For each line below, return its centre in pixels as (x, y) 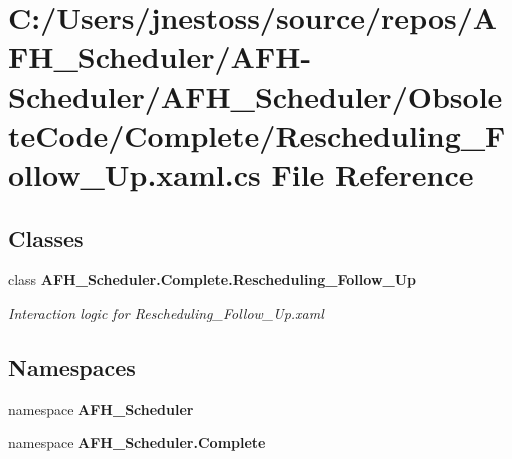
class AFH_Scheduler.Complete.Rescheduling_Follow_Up (212, 279)
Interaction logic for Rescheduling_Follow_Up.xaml (166, 312)
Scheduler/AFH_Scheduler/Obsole (255, 95)
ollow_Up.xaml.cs (134, 173)
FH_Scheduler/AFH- (160, 56)
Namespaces (72, 366)
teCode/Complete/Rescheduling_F (257, 134)
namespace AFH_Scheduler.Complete (137, 442)
